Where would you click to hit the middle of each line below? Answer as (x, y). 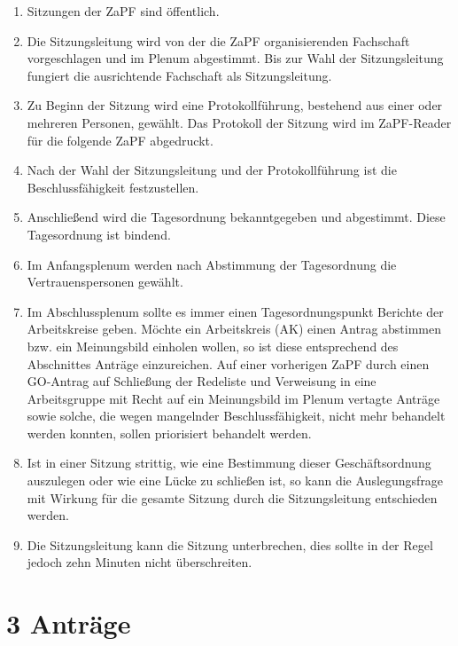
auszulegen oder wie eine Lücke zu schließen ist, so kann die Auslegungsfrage (235, 481)
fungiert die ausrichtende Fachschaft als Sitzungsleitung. (179, 75)
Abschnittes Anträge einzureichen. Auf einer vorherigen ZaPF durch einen (228, 363)
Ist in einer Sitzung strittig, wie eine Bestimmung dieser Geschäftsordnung (229, 463)
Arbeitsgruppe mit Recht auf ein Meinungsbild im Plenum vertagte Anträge (233, 398)
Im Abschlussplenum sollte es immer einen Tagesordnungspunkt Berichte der (235, 311)
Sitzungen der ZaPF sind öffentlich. (123, 11)
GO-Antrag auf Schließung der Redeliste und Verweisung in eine (202, 381)
